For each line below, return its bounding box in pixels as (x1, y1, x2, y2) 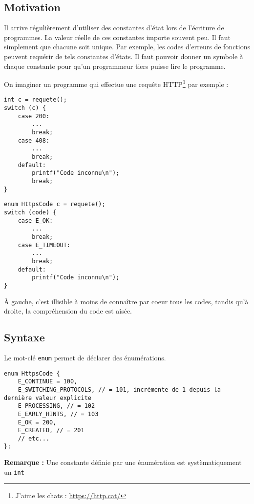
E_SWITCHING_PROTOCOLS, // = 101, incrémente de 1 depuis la (18, 386, 221, 393)
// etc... (18, 435, 50, 442)
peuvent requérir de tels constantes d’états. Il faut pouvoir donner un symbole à (4, 51, 243, 61)
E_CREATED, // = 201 (18, 427, 85, 434)
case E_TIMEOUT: (18, 241, 71, 249)
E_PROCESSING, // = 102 (18, 402, 95, 410)
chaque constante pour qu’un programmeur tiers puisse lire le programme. (4, 61, 226, 71)
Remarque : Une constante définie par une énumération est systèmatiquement (4, 457, 242, 467)
